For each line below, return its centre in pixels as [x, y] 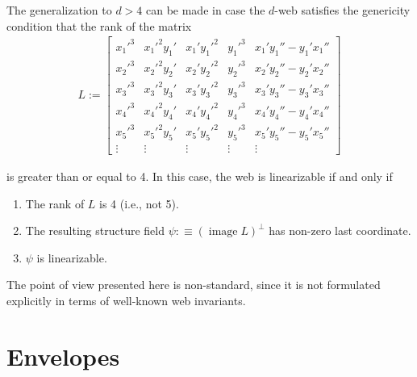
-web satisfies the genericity [342, 10]
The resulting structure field [95, 230]
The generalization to [59, 10]
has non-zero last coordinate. [340, 230]
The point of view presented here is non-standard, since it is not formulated [194, 285]
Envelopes [63, 356]
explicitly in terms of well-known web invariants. [126, 300]
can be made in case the [205, 10]
